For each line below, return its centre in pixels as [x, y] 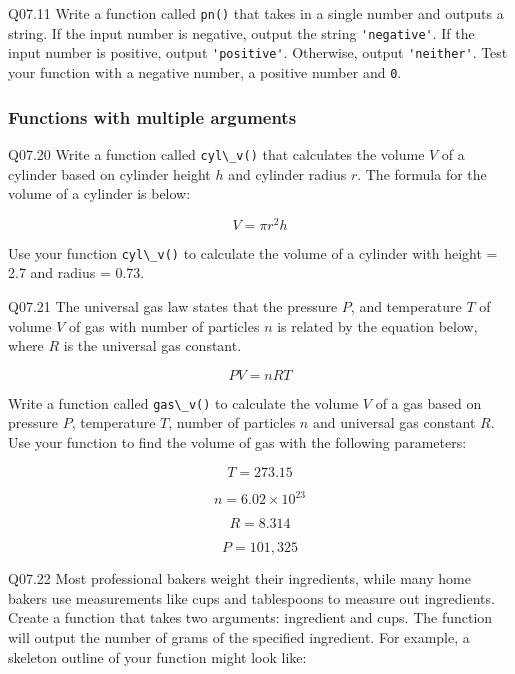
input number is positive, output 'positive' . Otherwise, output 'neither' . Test [258, 52]
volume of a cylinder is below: [99, 193]
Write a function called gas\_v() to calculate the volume [183, 402]
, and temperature [406, 306]
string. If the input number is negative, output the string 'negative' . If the [241, 32]
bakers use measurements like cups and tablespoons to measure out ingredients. [251, 597]
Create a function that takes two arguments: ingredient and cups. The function [250, 617]
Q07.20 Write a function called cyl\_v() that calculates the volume [216, 153]
